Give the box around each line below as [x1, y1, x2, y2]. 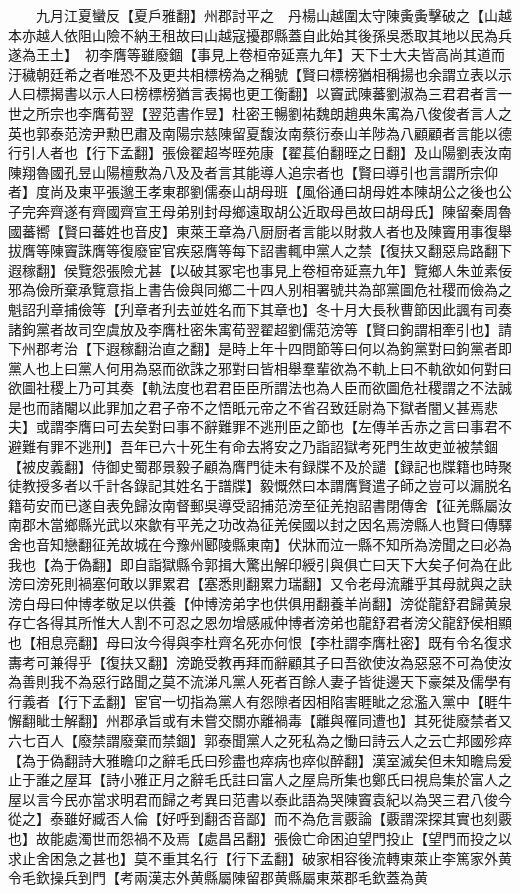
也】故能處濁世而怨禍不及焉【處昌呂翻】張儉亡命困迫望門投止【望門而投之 [8, 827, 498, 848]
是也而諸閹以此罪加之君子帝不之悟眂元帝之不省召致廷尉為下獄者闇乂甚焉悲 [8, 396, 498, 417]
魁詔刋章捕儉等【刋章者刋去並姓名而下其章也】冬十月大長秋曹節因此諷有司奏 [8, 298, 512, 319]
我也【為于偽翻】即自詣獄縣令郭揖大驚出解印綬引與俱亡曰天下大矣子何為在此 [8, 553, 512, 574]
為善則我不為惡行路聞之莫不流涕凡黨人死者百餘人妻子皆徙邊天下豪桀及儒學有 [8, 671, 512, 692]
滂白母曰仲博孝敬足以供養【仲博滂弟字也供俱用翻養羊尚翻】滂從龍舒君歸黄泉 [8, 592, 512, 613]
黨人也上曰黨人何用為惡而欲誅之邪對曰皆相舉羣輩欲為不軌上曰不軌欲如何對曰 [8, 357, 512, 378]
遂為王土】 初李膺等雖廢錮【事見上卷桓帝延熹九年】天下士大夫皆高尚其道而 [8, 44, 505, 65]
